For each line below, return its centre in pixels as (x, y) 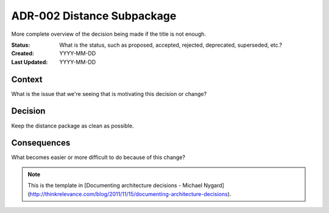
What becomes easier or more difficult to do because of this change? (98, 157)
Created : (23, 53)
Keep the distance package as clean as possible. (73, 126)
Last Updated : (30, 62)
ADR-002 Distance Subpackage (94, 16)
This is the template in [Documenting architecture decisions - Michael (115, 186)
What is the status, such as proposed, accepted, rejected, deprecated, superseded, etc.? (171, 45)
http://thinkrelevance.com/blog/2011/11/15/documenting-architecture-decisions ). (130, 194)
